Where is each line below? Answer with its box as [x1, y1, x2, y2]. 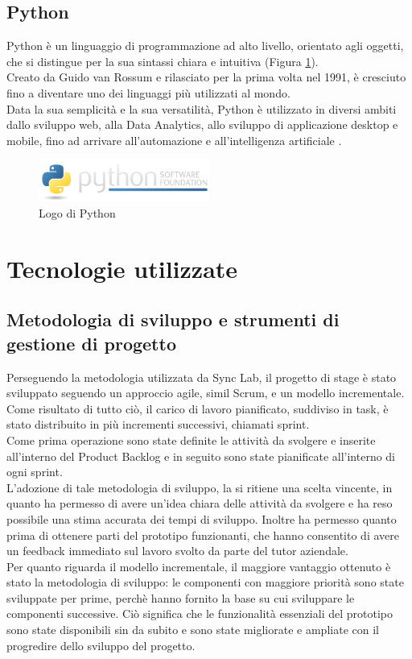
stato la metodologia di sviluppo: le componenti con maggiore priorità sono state [6, 574, 404, 591]
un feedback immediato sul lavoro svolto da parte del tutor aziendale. [6, 542, 348, 559]
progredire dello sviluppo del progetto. [6, 636, 196, 653]
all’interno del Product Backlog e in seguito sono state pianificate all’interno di [6, 447, 396, 464]
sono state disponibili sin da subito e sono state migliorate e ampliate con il [6, 621, 379, 638]
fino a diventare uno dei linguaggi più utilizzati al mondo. [6, 84, 290, 101]
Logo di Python [39, 205, 116, 221]
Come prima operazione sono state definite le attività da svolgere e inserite [6, 431, 376, 448]
